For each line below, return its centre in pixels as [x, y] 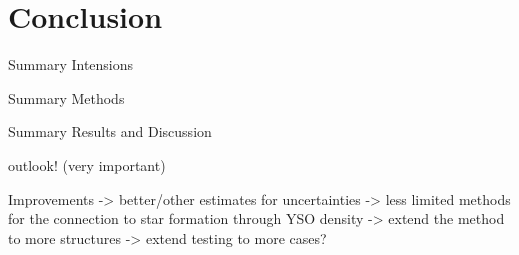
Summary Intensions [71, 64]
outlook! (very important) [87, 164]
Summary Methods [66, 97]
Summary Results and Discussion [110, 131]
